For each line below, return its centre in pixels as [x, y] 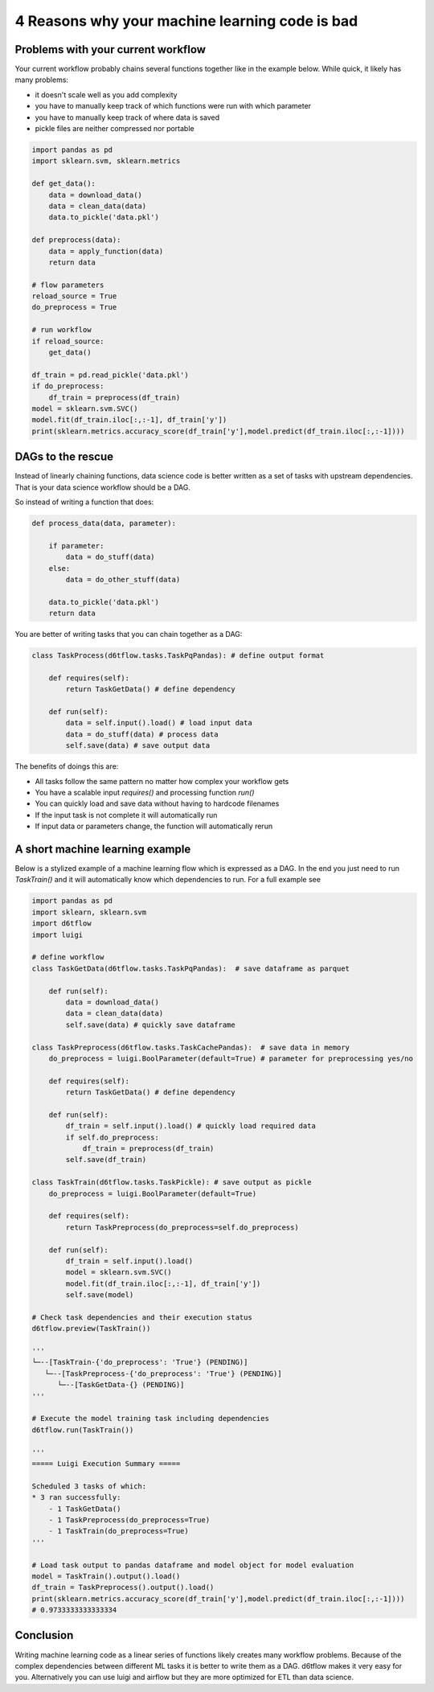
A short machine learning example [103, 849]
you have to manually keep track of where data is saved [127, 117]
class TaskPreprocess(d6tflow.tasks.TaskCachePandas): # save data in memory [190, 1047]
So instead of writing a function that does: [84, 502]
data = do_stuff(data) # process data [142, 734]
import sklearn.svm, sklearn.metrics [106, 161]
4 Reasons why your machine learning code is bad [186, 21]
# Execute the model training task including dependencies [150, 1419]
